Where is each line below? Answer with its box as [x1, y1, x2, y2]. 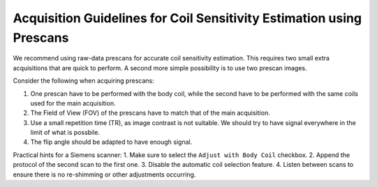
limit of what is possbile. [30, 129, 101, 137]
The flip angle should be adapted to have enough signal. [30, 138, 193, 146]
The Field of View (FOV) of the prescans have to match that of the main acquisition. [30, 108, 270, 117]
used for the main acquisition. [30, 99, 116, 107]
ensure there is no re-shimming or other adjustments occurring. [13, 170, 196, 179]
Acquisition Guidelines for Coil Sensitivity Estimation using [13, 10, 362, 26]
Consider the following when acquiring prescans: [13, 76, 154, 85]
